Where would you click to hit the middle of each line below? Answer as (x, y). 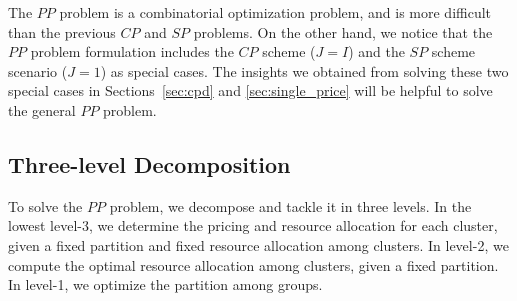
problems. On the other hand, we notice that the (343, 31)
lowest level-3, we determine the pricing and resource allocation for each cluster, (253, 225)
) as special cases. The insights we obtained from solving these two (304, 70)
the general (42, 109)
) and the (376, 51)
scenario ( (38, 70)
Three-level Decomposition (149, 163)
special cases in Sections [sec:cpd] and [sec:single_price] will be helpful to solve (250, 90)
